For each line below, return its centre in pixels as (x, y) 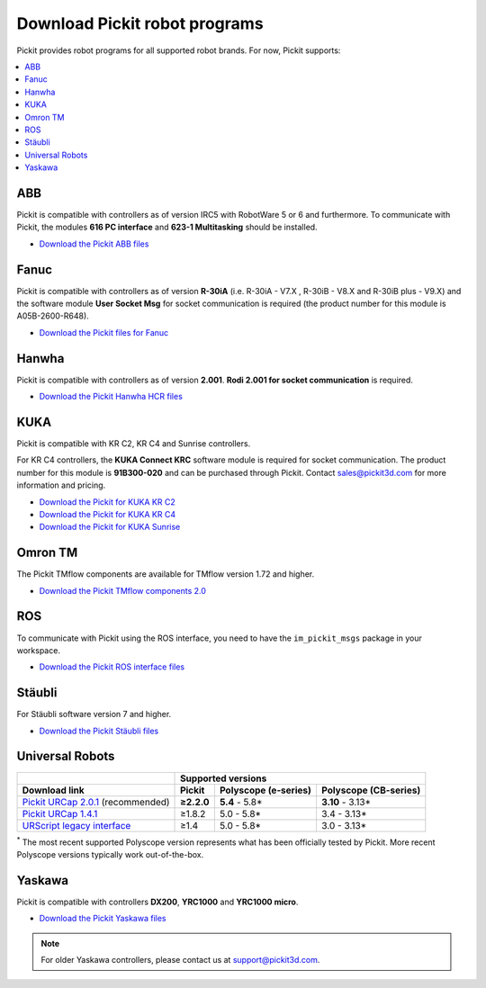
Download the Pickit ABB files (94, 244)
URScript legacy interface (76, 825)
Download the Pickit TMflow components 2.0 (123, 590)
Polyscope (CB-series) (371, 790)
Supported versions (224, 778)
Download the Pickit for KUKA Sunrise (110, 527)
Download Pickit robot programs (140, 23)
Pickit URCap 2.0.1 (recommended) (96, 802)
